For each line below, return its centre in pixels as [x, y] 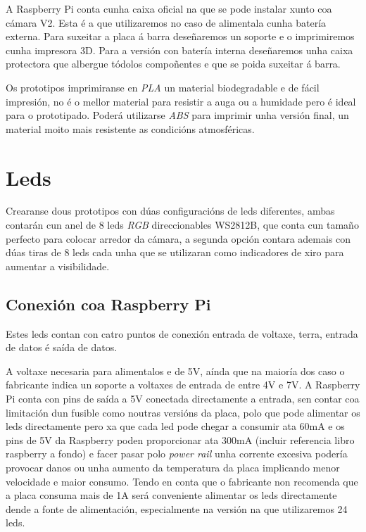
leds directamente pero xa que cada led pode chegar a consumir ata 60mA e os [175, 426]
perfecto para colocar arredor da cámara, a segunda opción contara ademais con [178, 238]
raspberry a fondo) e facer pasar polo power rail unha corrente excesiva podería [177, 454]
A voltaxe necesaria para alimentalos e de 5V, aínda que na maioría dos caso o [175, 370]
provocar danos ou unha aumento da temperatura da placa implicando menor [173, 467]
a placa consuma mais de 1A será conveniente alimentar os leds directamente [171, 495]
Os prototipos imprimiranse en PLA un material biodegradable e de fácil [163, 87]
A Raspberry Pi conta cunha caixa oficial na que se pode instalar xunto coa [169, 8]
